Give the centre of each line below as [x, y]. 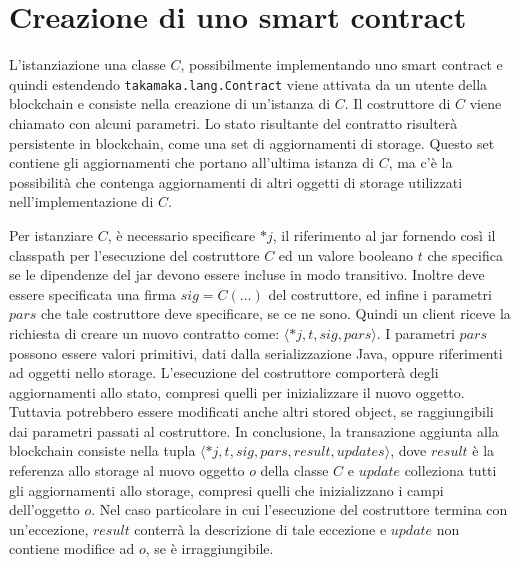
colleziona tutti [450, 470]
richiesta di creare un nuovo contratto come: [144, 332]
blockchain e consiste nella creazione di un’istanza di [170, 103]
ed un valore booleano [346, 254]
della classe [294, 470]
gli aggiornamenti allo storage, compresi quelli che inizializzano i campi [226, 489]
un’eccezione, [49, 528]
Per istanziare [51, 234]
